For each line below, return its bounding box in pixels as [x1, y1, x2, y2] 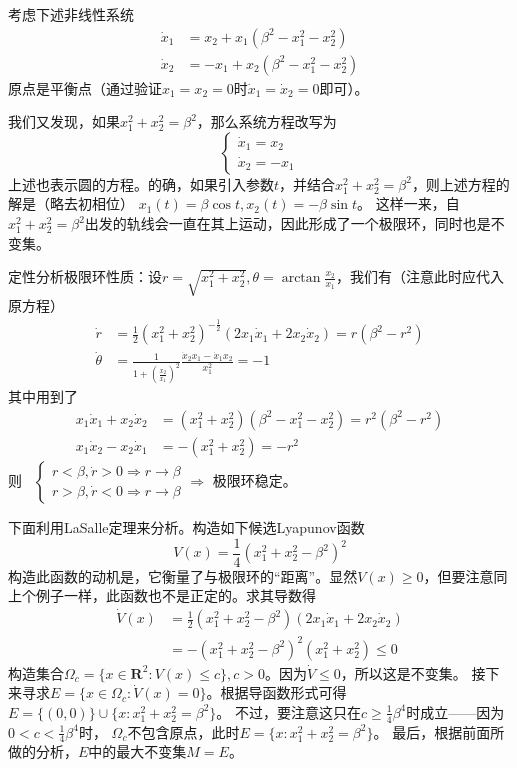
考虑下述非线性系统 [8, 4, 134, 24]
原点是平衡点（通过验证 [8, 77, 162, 98]
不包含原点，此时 [127, 721, 240, 742]
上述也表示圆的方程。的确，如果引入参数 [8, 173, 274, 194]
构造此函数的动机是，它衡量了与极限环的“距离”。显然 [8, 565, 358, 586]
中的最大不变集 [88, 741, 187, 762]
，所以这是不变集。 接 [340, 662, 486, 683]
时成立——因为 [406, 701, 505, 722]
